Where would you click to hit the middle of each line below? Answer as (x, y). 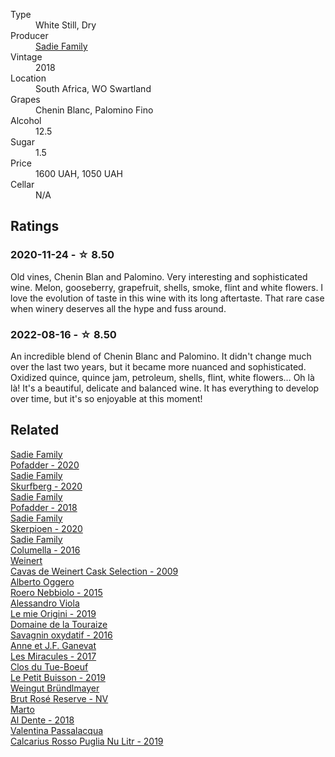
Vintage (26, 57)
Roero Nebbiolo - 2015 (56, 592)
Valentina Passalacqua (57, 730)
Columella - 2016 (45, 550)
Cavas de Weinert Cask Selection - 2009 (94, 571)
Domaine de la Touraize (59, 624)
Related (35, 430)
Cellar (22, 184)
